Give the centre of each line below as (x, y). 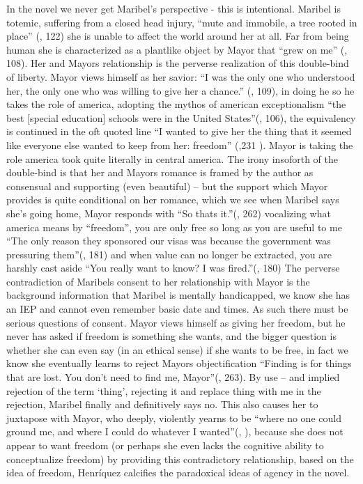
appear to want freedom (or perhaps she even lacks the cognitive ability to (165, 445)
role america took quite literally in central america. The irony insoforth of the (172, 158)
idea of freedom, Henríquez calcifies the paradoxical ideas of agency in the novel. (178, 473)
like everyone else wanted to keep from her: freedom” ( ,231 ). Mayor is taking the (180, 145)
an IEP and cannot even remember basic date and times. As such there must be (177, 309)
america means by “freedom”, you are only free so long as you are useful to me (174, 227)
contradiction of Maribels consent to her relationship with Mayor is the (158, 281)
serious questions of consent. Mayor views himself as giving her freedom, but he (176, 322)
